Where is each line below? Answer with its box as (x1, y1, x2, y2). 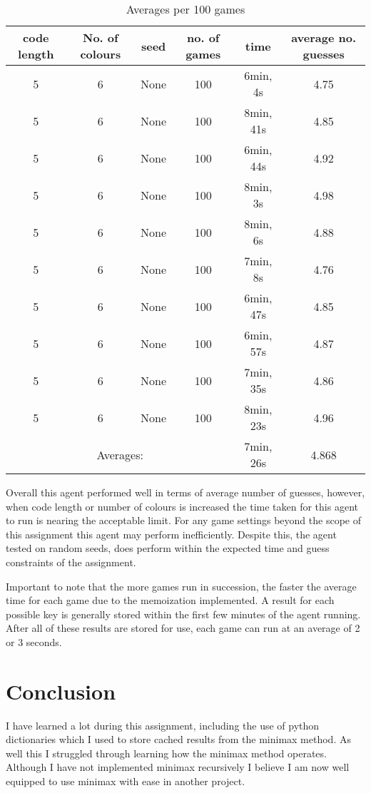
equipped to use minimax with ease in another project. (6, 774, 245, 789)
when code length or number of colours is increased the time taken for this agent (6, 498, 358, 513)
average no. (291, 29, 357, 46)
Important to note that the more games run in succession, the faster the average (6, 578, 357, 593)
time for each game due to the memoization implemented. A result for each (6, 593, 335, 608)
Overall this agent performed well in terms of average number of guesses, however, (6, 485, 365, 499)
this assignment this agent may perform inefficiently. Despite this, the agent (6, 526, 337, 541)
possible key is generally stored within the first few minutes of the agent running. (6, 606, 361, 621)
